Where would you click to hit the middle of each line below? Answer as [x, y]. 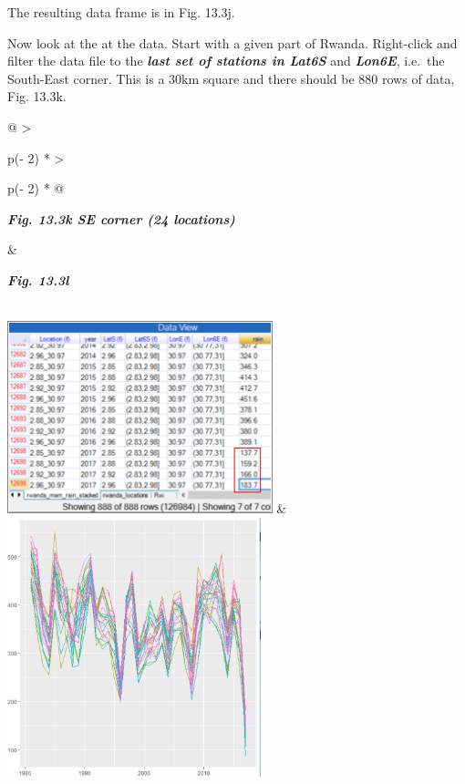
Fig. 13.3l [38, 279]
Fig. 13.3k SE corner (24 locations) [121, 218]
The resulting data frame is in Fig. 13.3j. [121, 12]
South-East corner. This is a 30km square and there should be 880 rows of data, [231, 78]
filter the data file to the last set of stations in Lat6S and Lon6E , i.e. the [226, 61]
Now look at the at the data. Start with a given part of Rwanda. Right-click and [232, 42]
